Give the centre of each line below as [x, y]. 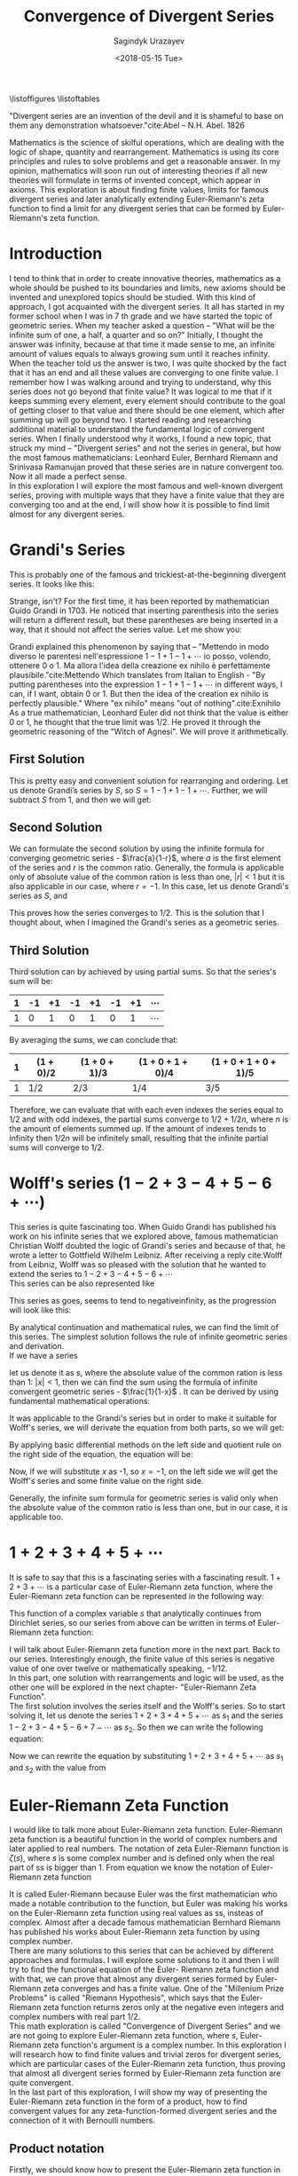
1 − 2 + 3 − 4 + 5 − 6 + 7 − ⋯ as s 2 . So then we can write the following [136, 1728]
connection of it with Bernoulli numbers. [82, 2121]
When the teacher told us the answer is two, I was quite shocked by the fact [148, 363]
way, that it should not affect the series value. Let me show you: [125, 629]
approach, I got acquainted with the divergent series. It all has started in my [147, 306]
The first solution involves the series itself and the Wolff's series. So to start [147, 1707]
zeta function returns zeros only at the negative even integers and [164, 2007]
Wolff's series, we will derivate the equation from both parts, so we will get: [147, 1428]
